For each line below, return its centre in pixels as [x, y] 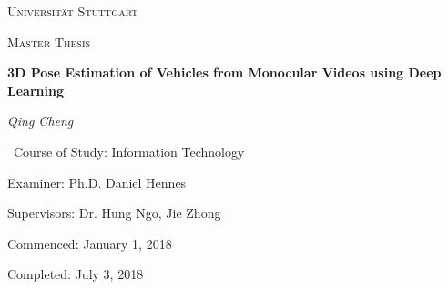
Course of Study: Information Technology [129, 151]
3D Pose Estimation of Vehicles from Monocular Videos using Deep [224, 72]
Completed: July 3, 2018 [76, 274]
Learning [36, 90]
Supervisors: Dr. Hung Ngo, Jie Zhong [114, 213]
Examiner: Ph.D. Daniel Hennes [97, 182]
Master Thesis [49, 41]
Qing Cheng [41, 121]
